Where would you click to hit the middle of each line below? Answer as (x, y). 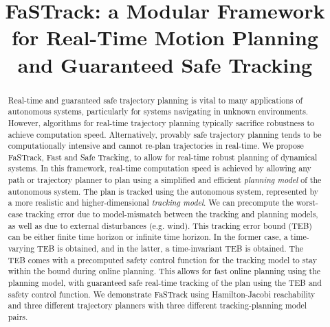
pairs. (18, 317)
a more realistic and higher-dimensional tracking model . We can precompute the (151, 203)
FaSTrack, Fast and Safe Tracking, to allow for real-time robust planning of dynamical (163, 157)
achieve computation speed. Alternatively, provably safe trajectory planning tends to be (165, 134)
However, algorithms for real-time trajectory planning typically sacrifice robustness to (161, 122)
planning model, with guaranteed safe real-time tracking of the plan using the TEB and (165, 283)
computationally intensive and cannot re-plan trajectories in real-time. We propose (156, 146)
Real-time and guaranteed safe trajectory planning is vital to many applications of (155, 100)
